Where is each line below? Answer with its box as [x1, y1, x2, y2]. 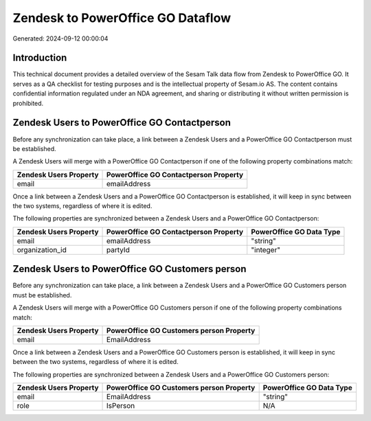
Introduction [12, 52, 67, 64]
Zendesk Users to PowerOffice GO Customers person [12, 263, 247, 275]
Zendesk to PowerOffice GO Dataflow [12, 10, 232, 25]
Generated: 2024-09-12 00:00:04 [12, 34, 109, 43]
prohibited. [12, 99, 44, 107]
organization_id [16, 244, 67, 254]
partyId [106, 244, 130, 254]
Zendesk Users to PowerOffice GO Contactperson [12, 117, 232, 128]
